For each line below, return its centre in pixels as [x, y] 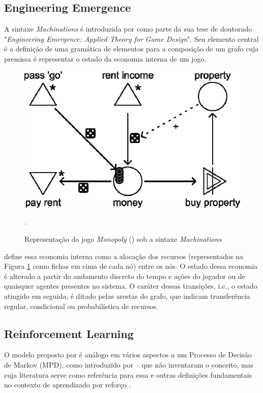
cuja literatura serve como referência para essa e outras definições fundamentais [128, 374]
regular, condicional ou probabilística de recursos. [81, 306]
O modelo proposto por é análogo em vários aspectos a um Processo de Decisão [128, 355]
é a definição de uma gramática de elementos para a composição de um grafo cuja [131, 49]
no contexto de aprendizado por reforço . [68, 385]
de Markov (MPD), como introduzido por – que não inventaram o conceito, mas [129, 364]
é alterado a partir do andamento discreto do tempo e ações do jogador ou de [125, 276]
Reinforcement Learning [69, 333]
